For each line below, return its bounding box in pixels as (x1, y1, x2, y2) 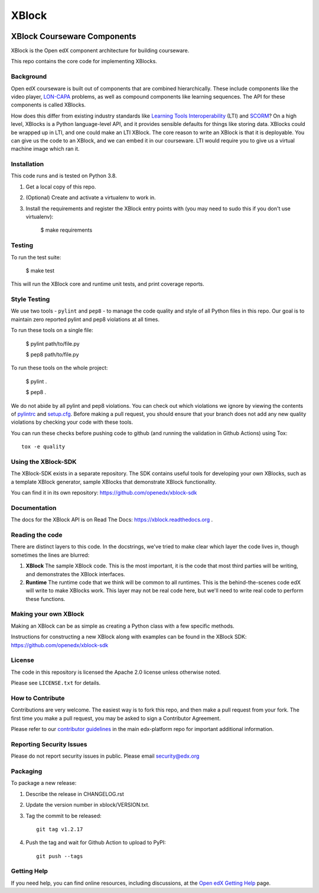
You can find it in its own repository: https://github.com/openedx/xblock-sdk (11, 489, 197, 496)
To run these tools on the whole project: (11, 364, 108, 372)
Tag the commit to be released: (25, 812, 102, 819)
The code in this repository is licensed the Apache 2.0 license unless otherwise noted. (11, 668, 221, 676)
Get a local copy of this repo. (25, 183, 96, 190)
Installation (11, 160, 44, 168)
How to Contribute (11, 694, 65, 702)
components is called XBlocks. (11, 101, 86, 109)
